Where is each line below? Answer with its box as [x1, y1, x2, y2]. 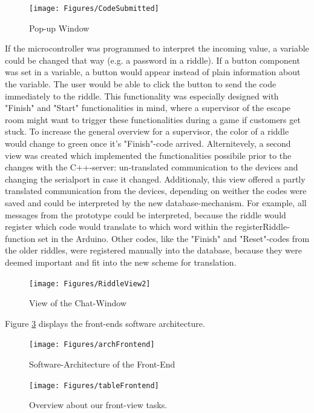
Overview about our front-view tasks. [29, 398, 168, 411]
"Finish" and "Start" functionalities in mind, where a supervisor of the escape [5, 101, 291, 114]
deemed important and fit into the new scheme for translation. [5, 255, 237, 268]
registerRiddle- [235, 220, 290, 233]
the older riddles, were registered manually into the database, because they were [5, 244, 302, 257]
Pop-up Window [29, 21, 90, 34]
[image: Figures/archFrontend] [29, 340, 155, 349]
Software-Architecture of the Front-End [29, 358, 175, 371]
